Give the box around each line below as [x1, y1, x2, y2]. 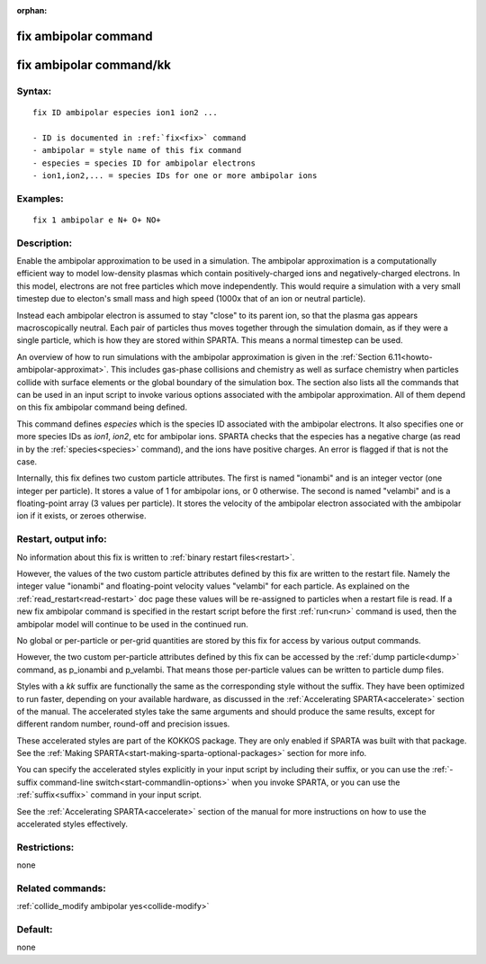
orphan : [16, 5, 48, 15]
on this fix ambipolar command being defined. [16, 401, 188, 413]
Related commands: [16, 882, 107, 895]
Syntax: [16, 85, 52, 97]
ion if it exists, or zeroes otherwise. [16, 510, 147, 521]
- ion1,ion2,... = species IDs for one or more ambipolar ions [32, 170, 318, 180]
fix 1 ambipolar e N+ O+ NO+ [32, 214, 161, 225]
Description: [16, 237, 72, 249]
